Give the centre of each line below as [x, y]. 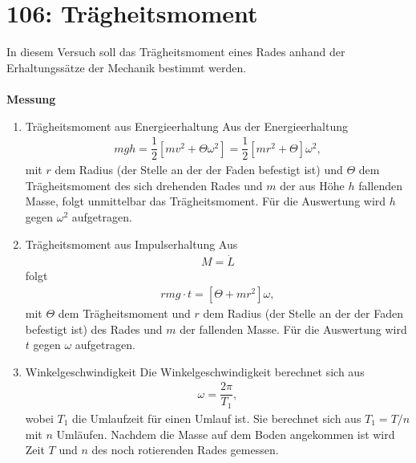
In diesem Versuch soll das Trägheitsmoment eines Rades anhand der [176, 52]
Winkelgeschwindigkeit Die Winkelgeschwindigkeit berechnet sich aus [195, 371]
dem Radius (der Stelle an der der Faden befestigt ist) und [199, 170]
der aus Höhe [312, 185]
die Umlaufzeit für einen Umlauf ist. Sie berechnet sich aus [217, 418]
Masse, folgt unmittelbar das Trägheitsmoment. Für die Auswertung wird [206, 201]
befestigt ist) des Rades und [94, 329]
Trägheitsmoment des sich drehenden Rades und [144, 185]
